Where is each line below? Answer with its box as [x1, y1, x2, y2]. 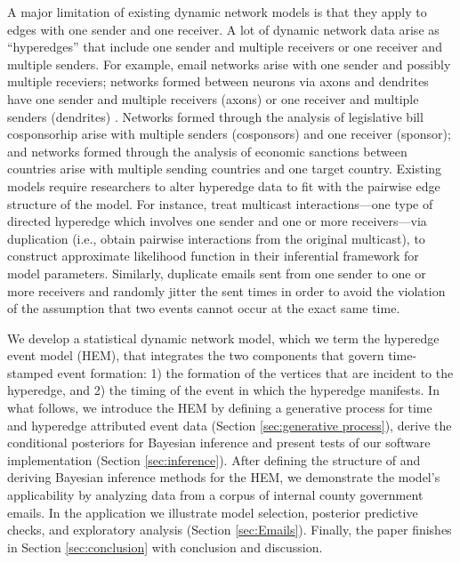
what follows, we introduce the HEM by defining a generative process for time [7, 398, 432, 417]
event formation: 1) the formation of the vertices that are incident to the [57, 363, 454, 382]
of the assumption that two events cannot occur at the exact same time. [7, 299, 400, 318]
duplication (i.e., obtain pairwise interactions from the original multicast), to [7, 229, 425, 247]
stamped [7, 363, 53, 382]
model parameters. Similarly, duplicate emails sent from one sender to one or [7, 263, 426, 282]
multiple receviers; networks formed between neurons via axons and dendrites [7, 72, 429, 91]
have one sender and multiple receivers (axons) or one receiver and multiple [7, 89, 419, 108]
